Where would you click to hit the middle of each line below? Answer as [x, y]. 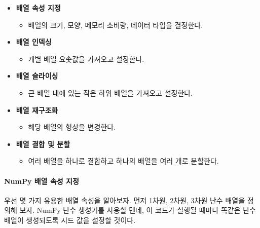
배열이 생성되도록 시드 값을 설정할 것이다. [70, 220]
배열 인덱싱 [34, 42]
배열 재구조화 [37, 110]
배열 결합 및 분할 [43, 144]
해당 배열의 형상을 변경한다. [72, 127]
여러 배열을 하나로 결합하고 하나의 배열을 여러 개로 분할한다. [123, 161]
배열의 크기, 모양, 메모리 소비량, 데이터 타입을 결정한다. [116, 25]
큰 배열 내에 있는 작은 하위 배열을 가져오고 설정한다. [110, 92]
